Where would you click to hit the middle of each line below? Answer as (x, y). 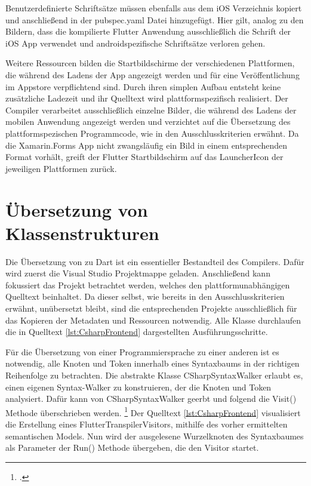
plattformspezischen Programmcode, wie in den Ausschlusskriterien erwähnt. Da (152, 133)
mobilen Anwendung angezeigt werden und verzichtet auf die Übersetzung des (148, 121)
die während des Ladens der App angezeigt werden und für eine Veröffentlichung (153, 74)
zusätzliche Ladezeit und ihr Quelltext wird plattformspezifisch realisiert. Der (147, 98)
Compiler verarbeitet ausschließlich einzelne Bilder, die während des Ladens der (151, 110)
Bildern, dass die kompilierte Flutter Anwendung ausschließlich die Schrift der (148, 31)
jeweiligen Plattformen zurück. (61, 168)
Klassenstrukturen (82, 233)
